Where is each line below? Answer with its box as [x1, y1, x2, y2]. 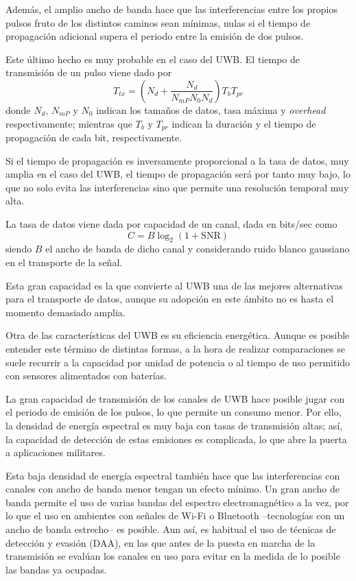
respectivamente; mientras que [5, 116, 132, 130]
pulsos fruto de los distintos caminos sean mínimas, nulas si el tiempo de [5, 15, 311, 29]
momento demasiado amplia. [5, 305, 126, 319]
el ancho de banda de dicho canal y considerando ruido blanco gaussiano [45, 241, 350, 256]
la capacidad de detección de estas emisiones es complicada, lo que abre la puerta [5, 431, 347, 446]
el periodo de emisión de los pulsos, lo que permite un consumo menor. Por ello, [5, 405, 342, 419]
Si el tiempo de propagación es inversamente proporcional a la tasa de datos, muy [5, 153, 349, 167]
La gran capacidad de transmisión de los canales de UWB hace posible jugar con [5, 391, 345, 405]
